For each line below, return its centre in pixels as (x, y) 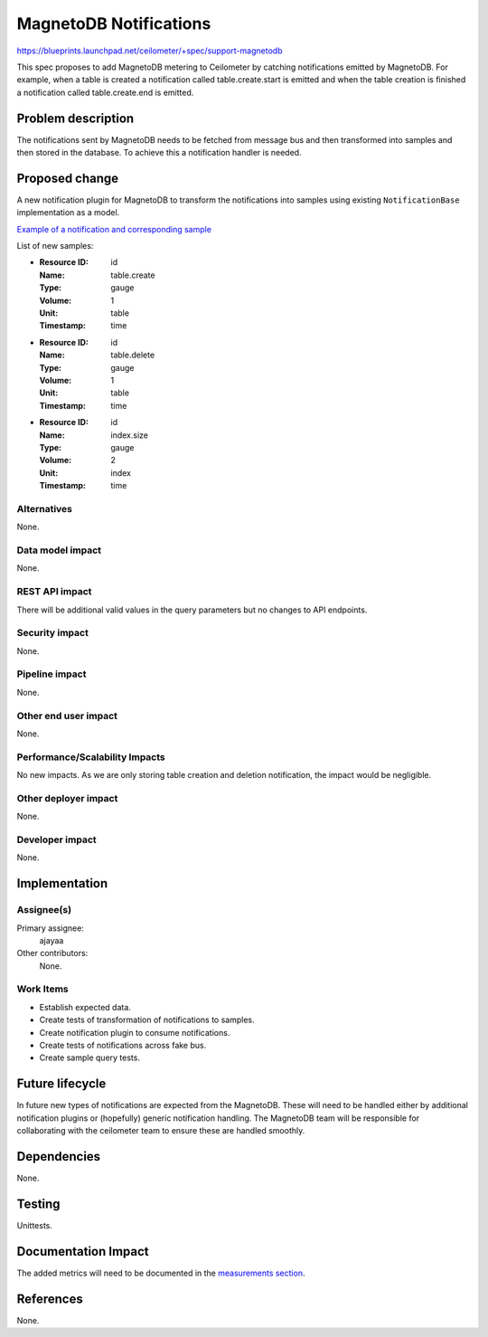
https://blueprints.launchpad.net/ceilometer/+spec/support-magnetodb (150, 51)
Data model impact (59, 550)
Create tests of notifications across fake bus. (123, 1046)
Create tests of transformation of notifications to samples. (147, 1020)
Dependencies (59, 1157)
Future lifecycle (61, 1084)
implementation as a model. (68, 213)
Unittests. (35, 1225)
